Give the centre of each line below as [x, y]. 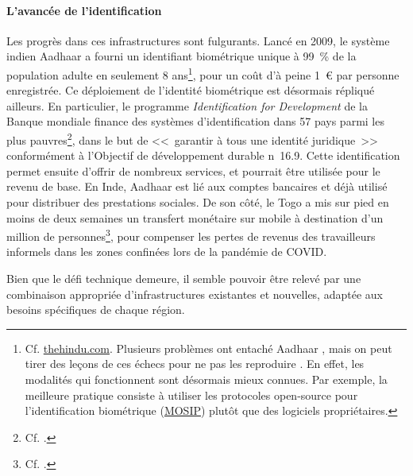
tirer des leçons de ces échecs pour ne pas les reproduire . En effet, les [195, 364]
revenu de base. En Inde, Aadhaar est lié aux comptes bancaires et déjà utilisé [197, 186]
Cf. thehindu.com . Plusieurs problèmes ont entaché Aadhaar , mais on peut [208, 348]
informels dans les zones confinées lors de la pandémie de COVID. [167, 252]
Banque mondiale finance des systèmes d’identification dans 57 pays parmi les [195, 121]
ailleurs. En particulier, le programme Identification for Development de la [187, 105]
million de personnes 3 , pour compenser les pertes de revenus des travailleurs [191, 235]
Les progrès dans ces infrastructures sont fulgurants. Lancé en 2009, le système [198, 40]
